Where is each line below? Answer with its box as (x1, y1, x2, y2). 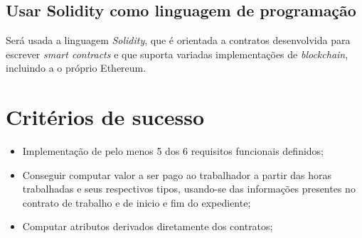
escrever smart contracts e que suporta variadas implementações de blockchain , (6, 46, 348, 61)
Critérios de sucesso (6, 102, 205, 131)
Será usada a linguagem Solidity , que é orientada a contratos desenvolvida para (6, 33, 351, 48)
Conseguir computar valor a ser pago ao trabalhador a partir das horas (22, 167, 332, 182)
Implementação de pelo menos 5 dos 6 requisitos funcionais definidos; (22, 144, 324, 158)
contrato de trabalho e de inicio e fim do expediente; (22, 195, 251, 210)
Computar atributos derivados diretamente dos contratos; (22, 219, 273, 234)
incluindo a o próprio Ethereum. (6, 60, 147, 75)
